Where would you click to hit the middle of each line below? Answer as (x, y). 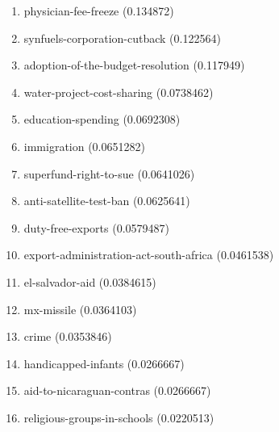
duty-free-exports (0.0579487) (97, 227)
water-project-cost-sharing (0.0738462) (119, 92)
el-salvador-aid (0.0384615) (90, 281)
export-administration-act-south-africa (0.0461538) (149, 255)
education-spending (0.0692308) (102, 119)
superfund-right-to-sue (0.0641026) (109, 173)
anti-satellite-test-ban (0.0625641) (107, 201)
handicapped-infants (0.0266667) (104, 363)
